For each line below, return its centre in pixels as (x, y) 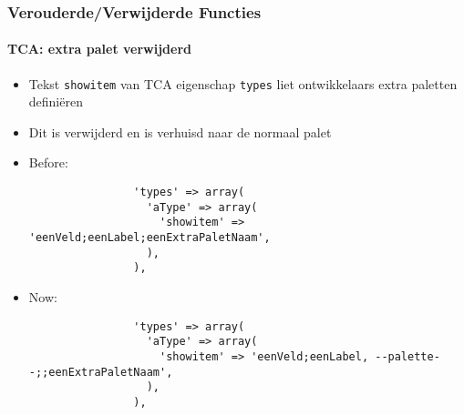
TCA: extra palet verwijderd (100, 49)
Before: (48, 162)
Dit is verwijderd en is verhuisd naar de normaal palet (180, 132)
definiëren (56, 101)
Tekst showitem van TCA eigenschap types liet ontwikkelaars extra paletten (243, 83)
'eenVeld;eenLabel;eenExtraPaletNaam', (150, 238)
